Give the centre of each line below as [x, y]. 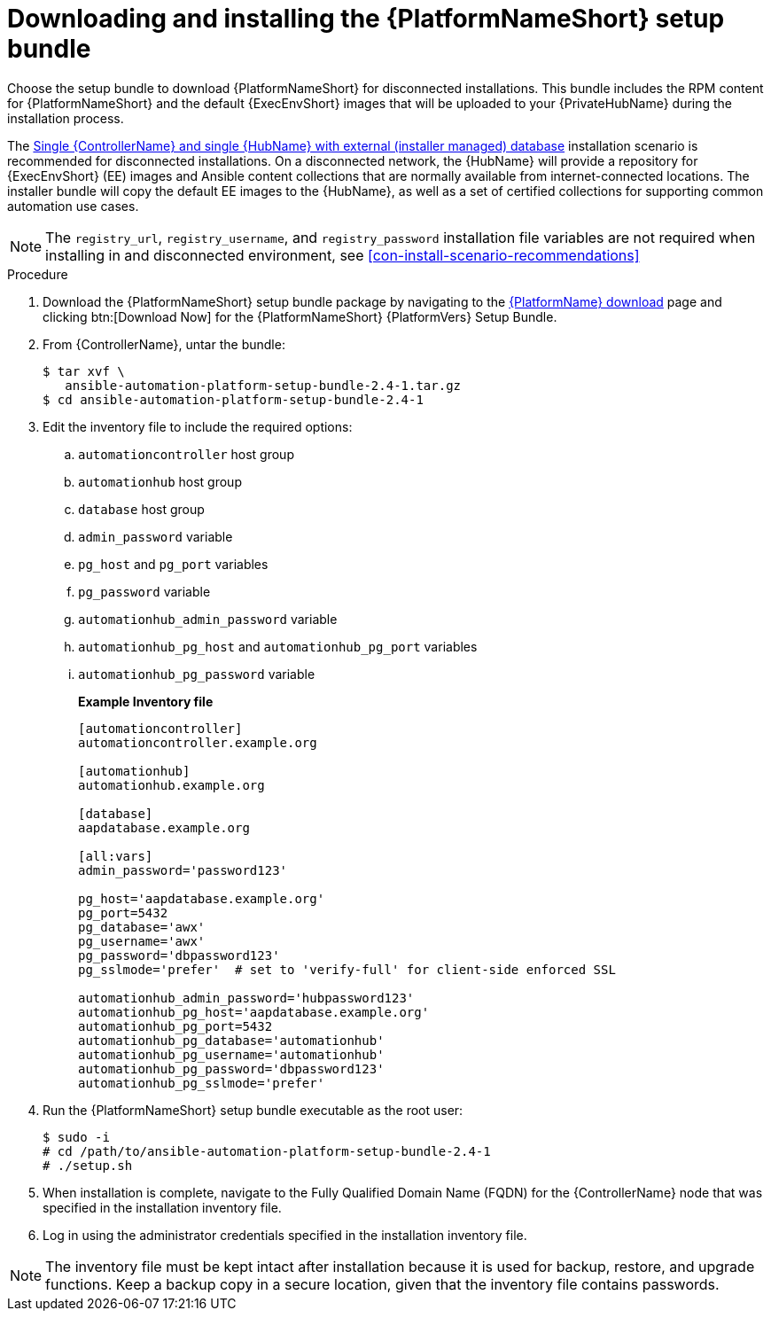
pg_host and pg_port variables [173, 564]
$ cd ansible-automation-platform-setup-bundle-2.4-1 [233, 399]
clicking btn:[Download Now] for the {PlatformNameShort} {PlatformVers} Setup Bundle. [300, 316]
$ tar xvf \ [84, 371]
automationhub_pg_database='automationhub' [231, 1040]
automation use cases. [73, 206]
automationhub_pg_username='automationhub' [231, 1054]
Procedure [38, 274]
